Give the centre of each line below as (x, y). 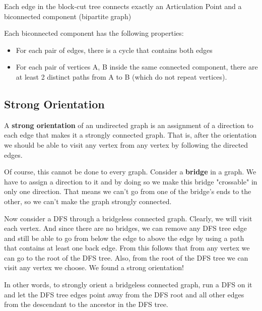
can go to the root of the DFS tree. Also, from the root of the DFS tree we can (126, 257)
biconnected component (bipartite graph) (68, 16)
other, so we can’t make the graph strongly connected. (88, 201)
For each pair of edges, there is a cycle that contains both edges (114, 50)
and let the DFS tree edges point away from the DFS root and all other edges (124, 294)
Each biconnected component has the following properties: (94, 33)
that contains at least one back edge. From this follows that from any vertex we (127, 248)
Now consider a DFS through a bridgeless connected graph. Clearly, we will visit (128, 218)
